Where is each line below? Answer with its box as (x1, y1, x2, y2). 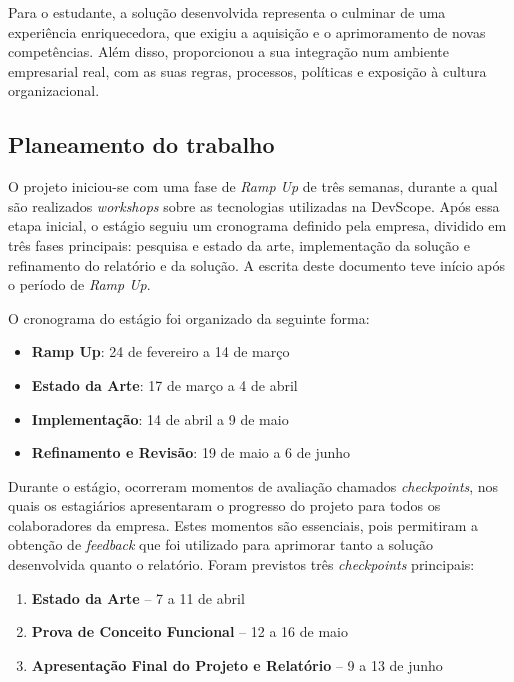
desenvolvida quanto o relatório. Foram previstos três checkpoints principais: (8, 554, 475, 575)
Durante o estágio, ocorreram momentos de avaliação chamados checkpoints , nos (8, 475, 499, 496)
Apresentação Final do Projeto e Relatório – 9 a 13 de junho (31, 654, 443, 675)
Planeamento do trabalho (8, 129, 275, 160)
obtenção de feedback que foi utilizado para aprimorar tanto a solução (8, 534, 433, 555)
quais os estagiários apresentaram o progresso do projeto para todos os (8, 495, 441, 516)
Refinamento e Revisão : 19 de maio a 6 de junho (31, 442, 351, 463)
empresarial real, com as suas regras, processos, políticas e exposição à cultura (8, 60, 487, 81)
